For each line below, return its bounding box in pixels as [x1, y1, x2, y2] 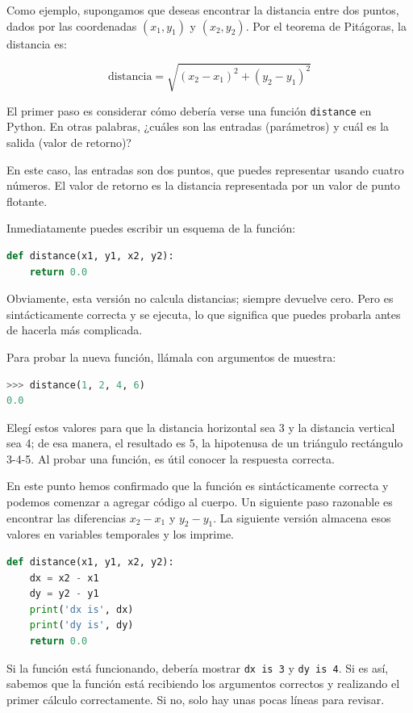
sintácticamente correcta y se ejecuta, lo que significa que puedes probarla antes [6, 305, 401, 322]
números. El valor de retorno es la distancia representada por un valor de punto [6, 177, 400, 194]
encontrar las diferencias [6, 509, 127, 526]
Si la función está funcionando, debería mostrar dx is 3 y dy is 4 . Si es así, [6, 659, 389, 676]
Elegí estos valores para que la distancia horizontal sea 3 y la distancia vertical [6, 418, 395, 435]
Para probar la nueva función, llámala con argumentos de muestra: [6, 348, 336, 365]
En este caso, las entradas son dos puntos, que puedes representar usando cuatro [6, 161, 404, 178]
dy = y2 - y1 [29, 588, 99, 600]
